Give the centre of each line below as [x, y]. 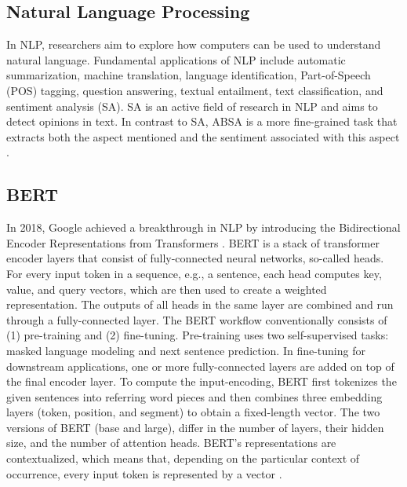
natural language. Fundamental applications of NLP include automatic [176, 59]
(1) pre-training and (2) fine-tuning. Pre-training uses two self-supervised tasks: [198, 335]
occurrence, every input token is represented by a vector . [144, 473]
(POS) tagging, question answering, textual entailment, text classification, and [195, 90]
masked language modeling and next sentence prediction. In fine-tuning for [186, 350]
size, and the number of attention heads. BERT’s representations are [171, 443]
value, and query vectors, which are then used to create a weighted [167, 289]
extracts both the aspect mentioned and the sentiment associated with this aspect [203, 136]
